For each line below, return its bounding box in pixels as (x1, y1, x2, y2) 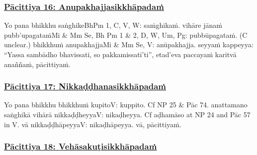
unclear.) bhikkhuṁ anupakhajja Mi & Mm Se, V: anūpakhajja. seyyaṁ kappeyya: (4, 39, 254, 50)
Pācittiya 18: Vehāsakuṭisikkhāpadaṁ (4, 140, 157, 153)
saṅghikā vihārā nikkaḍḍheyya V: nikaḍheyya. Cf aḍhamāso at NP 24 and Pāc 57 (4, 109, 251, 119)
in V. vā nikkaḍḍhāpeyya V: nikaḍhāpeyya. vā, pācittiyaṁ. (4, 119, 181, 129)
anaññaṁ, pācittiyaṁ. (4, 59, 71, 69)
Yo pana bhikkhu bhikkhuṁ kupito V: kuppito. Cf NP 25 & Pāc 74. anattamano (4, 99, 248, 110)
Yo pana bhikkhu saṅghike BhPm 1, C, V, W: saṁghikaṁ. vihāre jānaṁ (4, 20, 222, 30)
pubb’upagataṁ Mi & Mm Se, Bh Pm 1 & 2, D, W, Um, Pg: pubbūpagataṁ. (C (4, 29, 248, 40)
